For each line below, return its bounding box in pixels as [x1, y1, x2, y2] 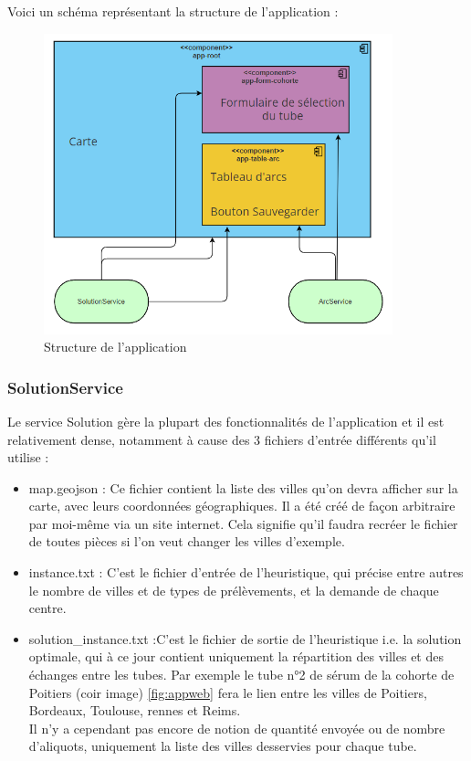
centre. [28, 598, 67, 618]
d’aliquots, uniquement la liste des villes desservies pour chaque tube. [28, 736, 417, 756]
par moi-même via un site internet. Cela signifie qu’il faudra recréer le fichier [28, 513, 458, 533]
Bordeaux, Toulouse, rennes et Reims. [28, 701, 241, 720]
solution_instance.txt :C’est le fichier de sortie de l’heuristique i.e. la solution [28, 629, 462, 648]
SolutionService [7, 375, 123, 398]
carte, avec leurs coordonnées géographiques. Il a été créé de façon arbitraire [28, 496, 455, 515]
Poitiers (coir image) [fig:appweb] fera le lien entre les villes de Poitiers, [28, 682, 427, 702]
